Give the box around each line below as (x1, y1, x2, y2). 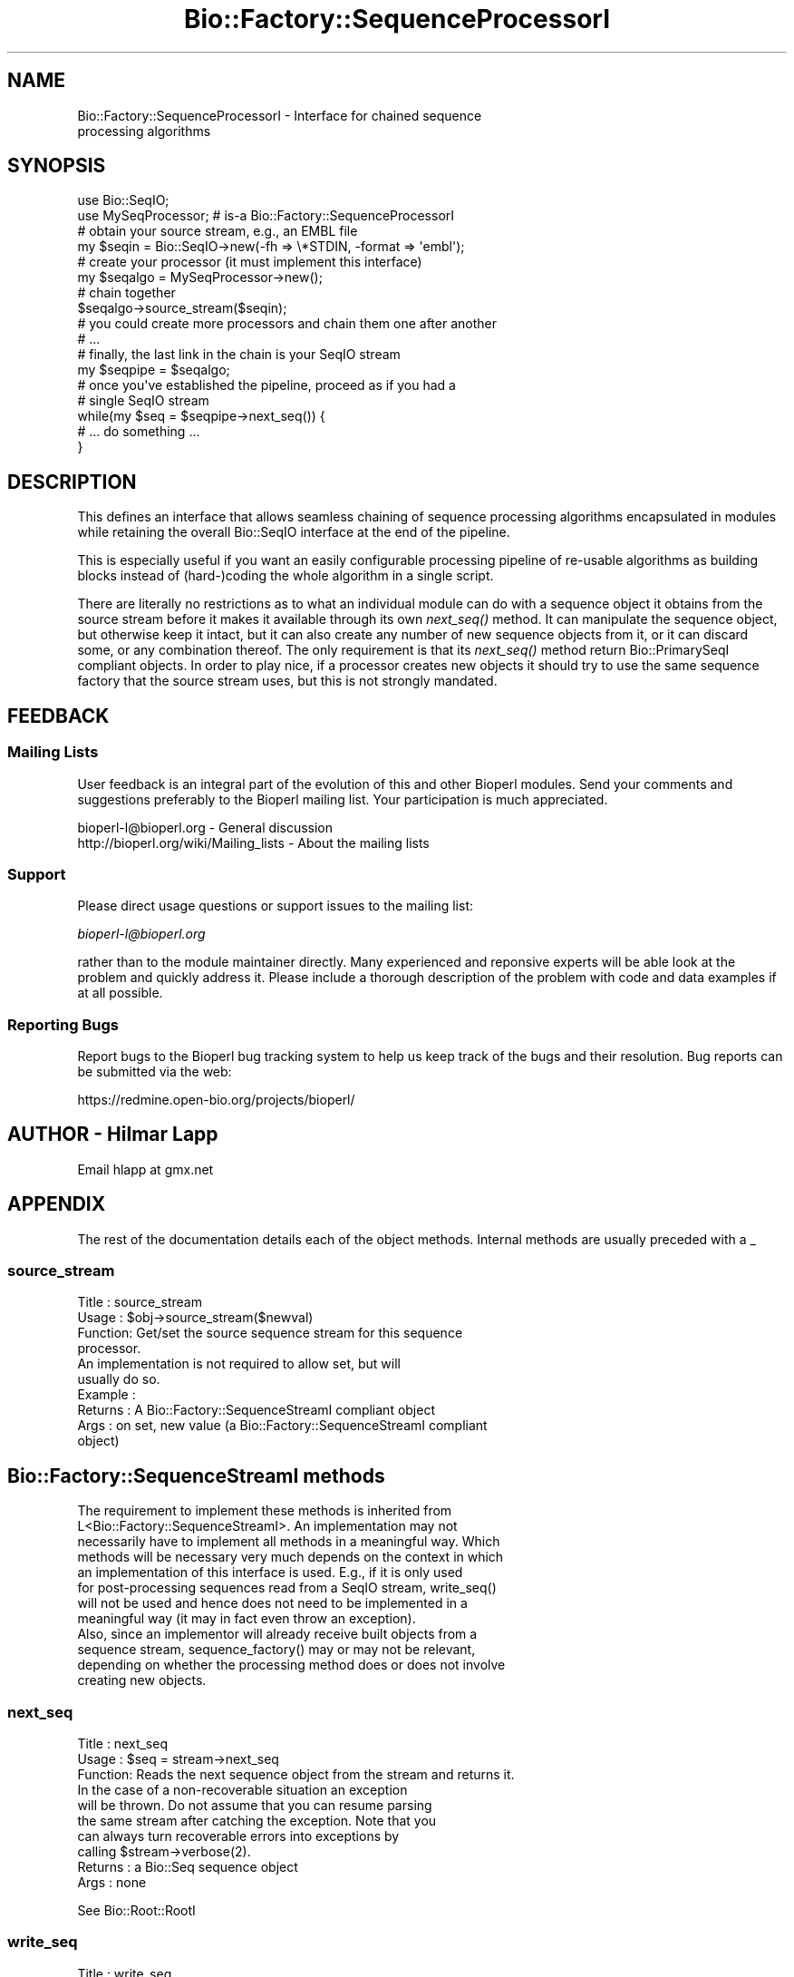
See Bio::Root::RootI (77, 1903, 196, 1919)
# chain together (77, 285, 176, 301)
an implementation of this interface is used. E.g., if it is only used (77, 1564, 463, 1581)
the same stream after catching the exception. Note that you (77, 1813, 437, 1829)
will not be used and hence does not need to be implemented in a (77, 1595, 468, 1612)
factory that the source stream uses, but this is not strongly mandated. (77, 673, 498, 689)
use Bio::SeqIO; (77, 192, 169, 209)
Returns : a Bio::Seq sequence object (77, 1859, 298, 1875)
